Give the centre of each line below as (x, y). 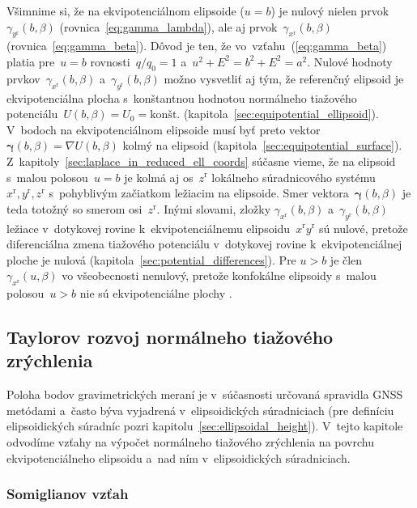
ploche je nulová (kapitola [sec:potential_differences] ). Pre (151, 259)
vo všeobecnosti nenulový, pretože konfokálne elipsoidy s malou (219, 275)
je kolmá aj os (159, 177)
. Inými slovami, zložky (214, 208)
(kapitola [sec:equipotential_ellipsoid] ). (281, 114)
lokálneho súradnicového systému (294, 177)
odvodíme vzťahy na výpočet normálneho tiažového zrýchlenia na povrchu (190, 442)
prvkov (23, 78)
